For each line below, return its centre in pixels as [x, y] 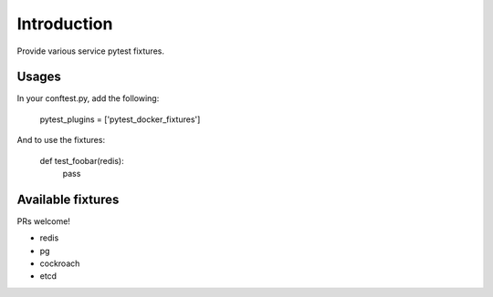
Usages [39, 77]
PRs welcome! [43, 221]
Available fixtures [68, 199]
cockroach [60, 263]
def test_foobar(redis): [82, 160]
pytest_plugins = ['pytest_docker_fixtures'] [120, 119]
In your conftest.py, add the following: [88, 98]
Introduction [65, 24]
